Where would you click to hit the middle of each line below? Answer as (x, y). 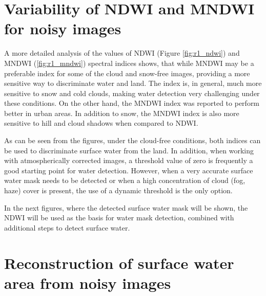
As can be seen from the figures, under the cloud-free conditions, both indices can (132, 140)
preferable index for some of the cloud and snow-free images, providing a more (127, 73)
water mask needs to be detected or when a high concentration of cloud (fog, (125, 180)
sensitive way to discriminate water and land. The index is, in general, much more (133, 83)
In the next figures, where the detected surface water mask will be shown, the (126, 207)
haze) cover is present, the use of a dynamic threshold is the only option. (118, 190)
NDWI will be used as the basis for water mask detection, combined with (119, 218)
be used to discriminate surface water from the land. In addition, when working (129, 150)
